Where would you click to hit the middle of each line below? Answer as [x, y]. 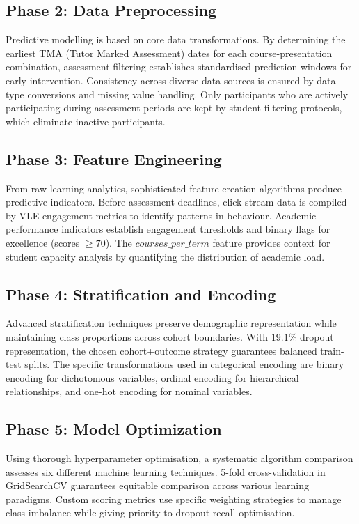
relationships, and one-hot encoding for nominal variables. [129, 391]
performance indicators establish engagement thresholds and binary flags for [168, 229]
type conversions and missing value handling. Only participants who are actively [177, 94]
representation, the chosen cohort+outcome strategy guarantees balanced [161, 350]
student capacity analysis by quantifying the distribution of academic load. [165, 256]
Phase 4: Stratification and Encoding [141, 294]
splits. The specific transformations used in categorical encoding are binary [184, 364]
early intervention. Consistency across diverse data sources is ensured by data [171, 80]
